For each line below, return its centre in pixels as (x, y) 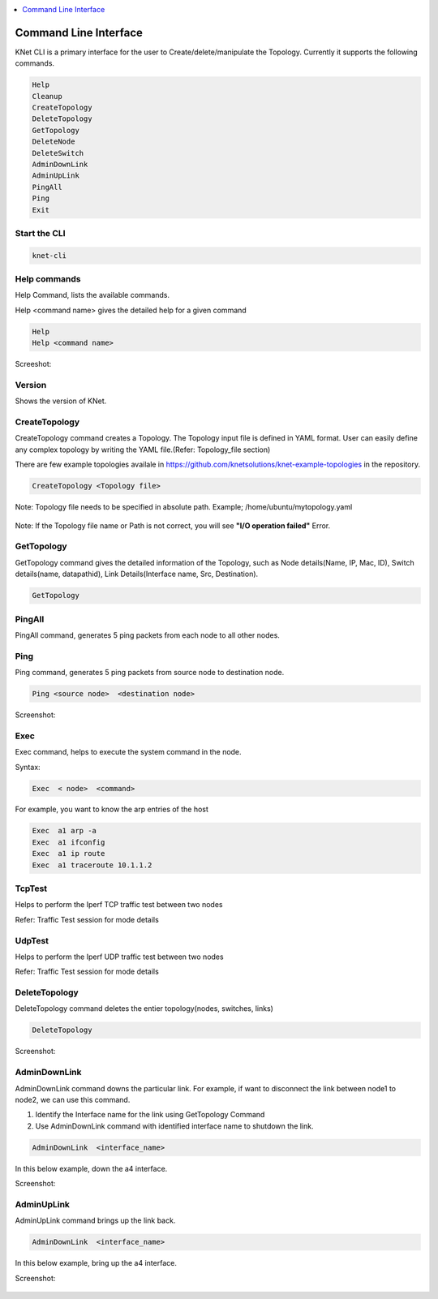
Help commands (48, 279)
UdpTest (32, 940)
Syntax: (28, 767)
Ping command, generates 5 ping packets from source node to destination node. (150, 673)
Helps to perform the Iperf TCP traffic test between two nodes (119, 905)
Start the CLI (40, 233)
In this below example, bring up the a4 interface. (96, 1263)
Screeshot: (33, 364)
